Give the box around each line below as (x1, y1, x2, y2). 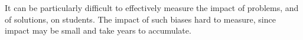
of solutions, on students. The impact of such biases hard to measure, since (5, 13, 276, 25)
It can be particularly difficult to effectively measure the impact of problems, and (5, 2, 299, 13)
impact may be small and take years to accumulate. (5, 24, 191, 37)
